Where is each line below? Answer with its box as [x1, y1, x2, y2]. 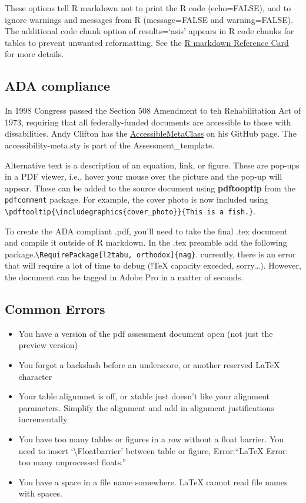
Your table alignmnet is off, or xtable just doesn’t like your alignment [18, 390, 270, 402]
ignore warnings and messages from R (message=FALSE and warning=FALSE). [5, 13, 294, 25]
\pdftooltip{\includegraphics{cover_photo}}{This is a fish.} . [5, 204, 256, 217]
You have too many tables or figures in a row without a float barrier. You [18, 433, 284, 445]
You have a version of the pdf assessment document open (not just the [18, 327, 273, 339]
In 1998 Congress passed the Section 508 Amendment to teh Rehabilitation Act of [5, 104, 301, 117]
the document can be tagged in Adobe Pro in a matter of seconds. [5, 271, 244, 283]
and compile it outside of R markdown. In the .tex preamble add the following [5, 236, 287, 249]
